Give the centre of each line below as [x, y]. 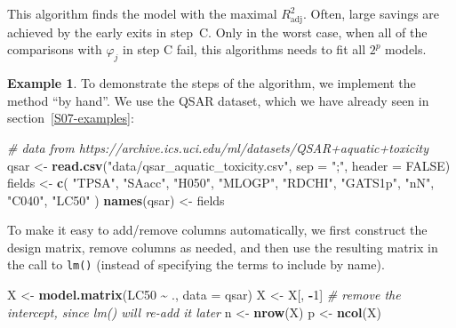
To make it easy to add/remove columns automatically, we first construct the [217, 230]
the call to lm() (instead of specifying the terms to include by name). [196, 264]
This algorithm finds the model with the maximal [142, 13]
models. [406, 49]
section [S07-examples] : [71, 118]
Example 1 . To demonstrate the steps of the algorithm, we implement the [212, 83]
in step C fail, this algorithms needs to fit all [244, 49]
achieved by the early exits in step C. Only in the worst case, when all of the [217, 32]
